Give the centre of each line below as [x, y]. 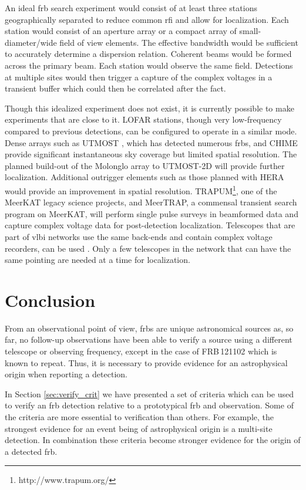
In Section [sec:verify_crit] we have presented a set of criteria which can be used [149, 393]
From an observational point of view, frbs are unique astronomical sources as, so [149, 328]
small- [250, 31]
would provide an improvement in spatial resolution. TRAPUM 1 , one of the [141, 190]
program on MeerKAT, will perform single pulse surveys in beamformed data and [152, 213]
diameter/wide [31, 42]
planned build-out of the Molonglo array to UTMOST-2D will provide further [145, 165]
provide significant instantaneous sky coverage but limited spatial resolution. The [151, 154]
